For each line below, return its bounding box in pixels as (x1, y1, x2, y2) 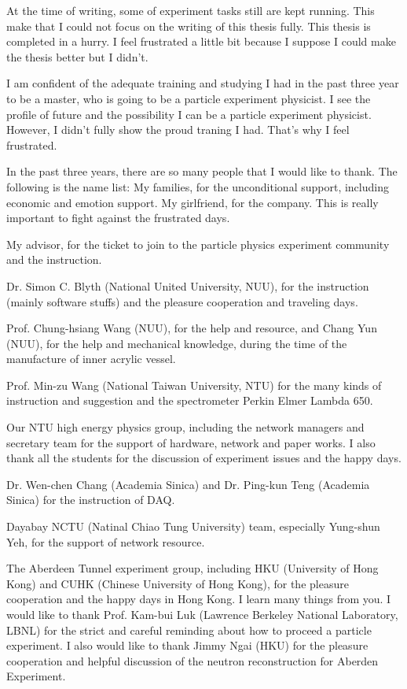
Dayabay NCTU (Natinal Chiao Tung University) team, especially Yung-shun (6, 518, 380, 535)
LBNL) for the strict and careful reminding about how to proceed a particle (6, 621, 372, 638)
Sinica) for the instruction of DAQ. (6, 491, 175, 508)
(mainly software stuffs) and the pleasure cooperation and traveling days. (6, 293, 358, 309)
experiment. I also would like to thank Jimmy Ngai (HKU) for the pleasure (6, 637, 368, 654)
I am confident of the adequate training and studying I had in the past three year (6, 75, 399, 91)
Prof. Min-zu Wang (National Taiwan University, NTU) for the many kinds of (6, 376, 382, 393)
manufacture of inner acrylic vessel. (6, 350, 176, 367)
